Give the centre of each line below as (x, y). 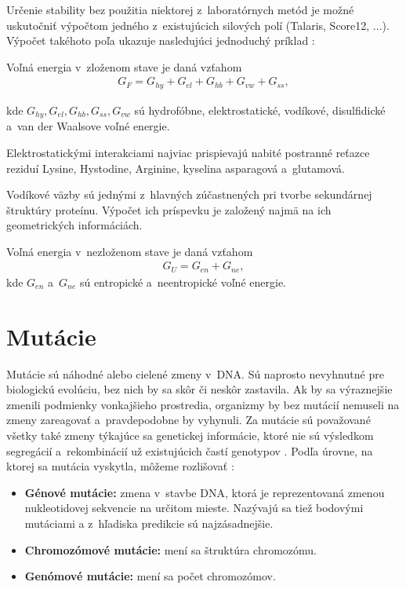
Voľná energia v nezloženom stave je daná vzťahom (130, 251)
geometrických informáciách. (74, 225)
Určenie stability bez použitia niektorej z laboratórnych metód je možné (180, 9)
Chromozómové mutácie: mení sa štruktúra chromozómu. (170, 549)
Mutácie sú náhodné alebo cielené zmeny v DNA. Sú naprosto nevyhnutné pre (195, 373)
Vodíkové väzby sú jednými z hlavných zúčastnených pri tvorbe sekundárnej (189, 194)
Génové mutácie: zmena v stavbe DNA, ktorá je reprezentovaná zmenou (205, 492)
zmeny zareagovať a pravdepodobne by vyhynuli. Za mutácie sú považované (188, 420)
